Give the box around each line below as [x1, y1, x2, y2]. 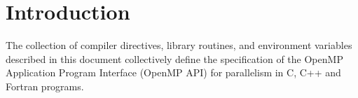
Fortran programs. [6, 78, 84, 93]
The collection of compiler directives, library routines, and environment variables [6, 38, 352, 52]
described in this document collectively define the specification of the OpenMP [6, 51, 343, 66]
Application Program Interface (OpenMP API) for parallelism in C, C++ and [6, 65, 341, 80]
